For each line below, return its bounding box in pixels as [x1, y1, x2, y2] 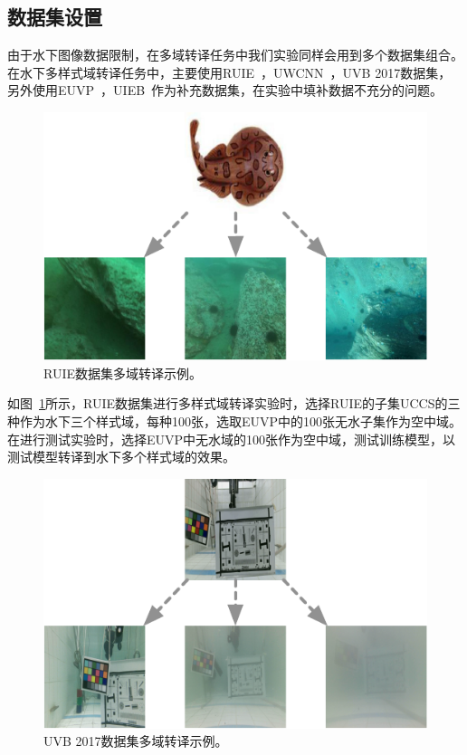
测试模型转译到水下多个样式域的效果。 [7, 447, 235, 466]
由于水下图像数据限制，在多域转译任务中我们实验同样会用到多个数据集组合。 [7, 45, 463, 64]
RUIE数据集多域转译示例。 [43, 363, 202, 382]
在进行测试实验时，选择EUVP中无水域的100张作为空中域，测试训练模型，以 [7, 429, 456, 448]
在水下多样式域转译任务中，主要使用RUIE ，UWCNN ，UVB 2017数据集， [7, 62, 452, 81]
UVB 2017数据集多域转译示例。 [43, 731, 228, 750]
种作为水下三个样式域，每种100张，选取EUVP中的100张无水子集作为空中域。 [7, 412, 462, 431]
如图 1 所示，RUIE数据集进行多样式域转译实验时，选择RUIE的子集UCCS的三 [7, 394, 461, 413]
